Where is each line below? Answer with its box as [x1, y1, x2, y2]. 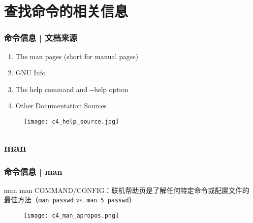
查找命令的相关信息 [4, 1, 128, 21]
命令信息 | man [4, 165, 63, 178]
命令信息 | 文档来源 [4, 32, 77, 44]
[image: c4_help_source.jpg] [24, 118, 119, 125]
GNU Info [15, 67, 46, 78]
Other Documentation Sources [15, 100, 107, 111]
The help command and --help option [15, 84, 128, 94]
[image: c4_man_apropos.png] [24, 212, 119, 219]
